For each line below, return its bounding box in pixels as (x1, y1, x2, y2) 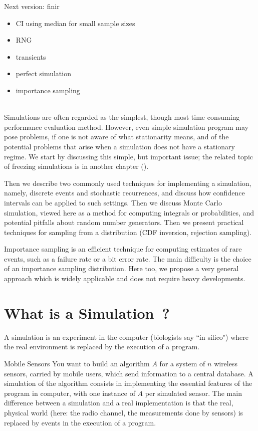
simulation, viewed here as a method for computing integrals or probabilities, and (4, 207, 254, 218)
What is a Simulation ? (4, 302, 170, 323)
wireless (214, 358, 237, 368)
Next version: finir (4, 1, 60, 11)
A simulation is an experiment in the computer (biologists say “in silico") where (4, 331, 249, 342)
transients (16, 51, 46, 62)
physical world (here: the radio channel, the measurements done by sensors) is (4, 407, 243, 417)
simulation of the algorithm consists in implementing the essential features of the (4, 378, 252, 388)
